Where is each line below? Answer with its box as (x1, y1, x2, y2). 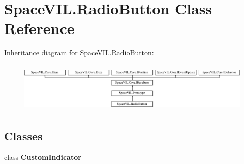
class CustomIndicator (4, 152, 81, 162)
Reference (4, 18, 75, 39)
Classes (4, 128, 43, 144)
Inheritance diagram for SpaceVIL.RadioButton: (4, 47, 154, 58)
